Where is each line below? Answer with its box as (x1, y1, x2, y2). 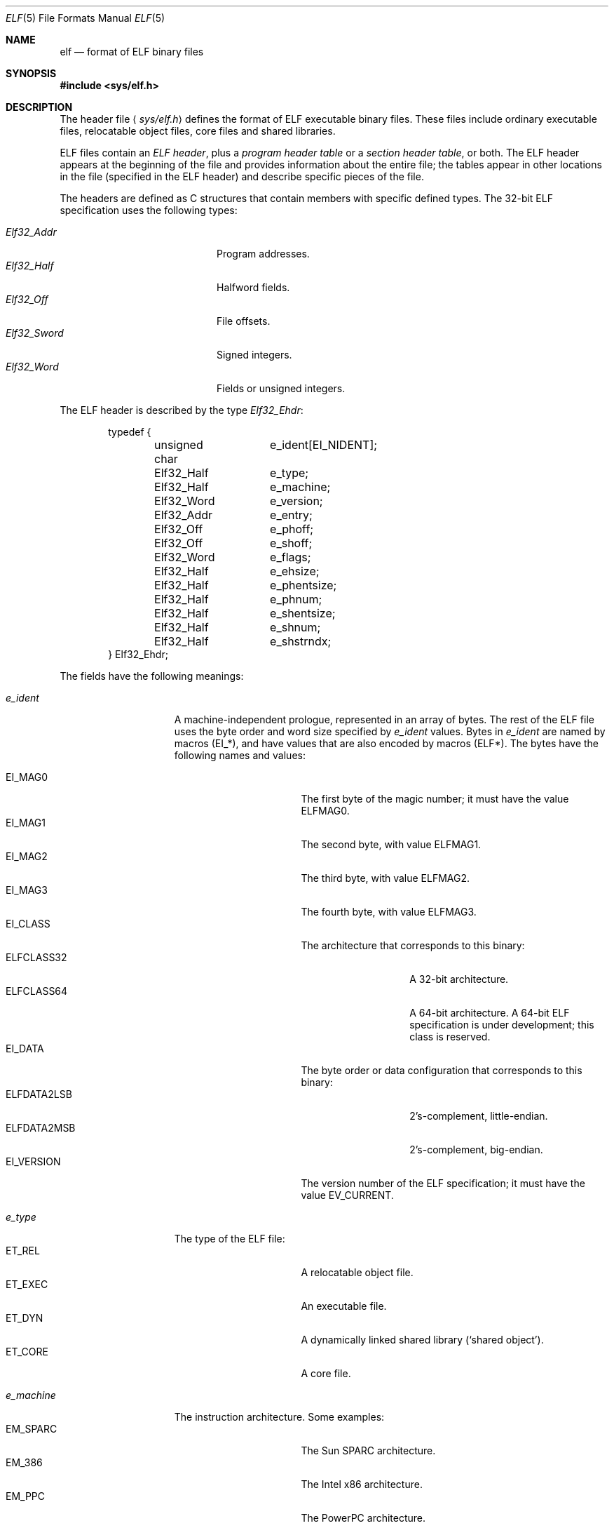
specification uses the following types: (60, 204, 238, 216)
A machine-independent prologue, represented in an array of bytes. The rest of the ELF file (174, 713, 594, 725)
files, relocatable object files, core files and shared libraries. (60, 125, 336, 137)
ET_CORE (6, 1346, 48, 1358)
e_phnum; (270, 592, 322, 606)
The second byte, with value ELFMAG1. (301, 838, 482, 850)
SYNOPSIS (6, 67, 57, 79)
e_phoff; (270, 522, 314, 536)
